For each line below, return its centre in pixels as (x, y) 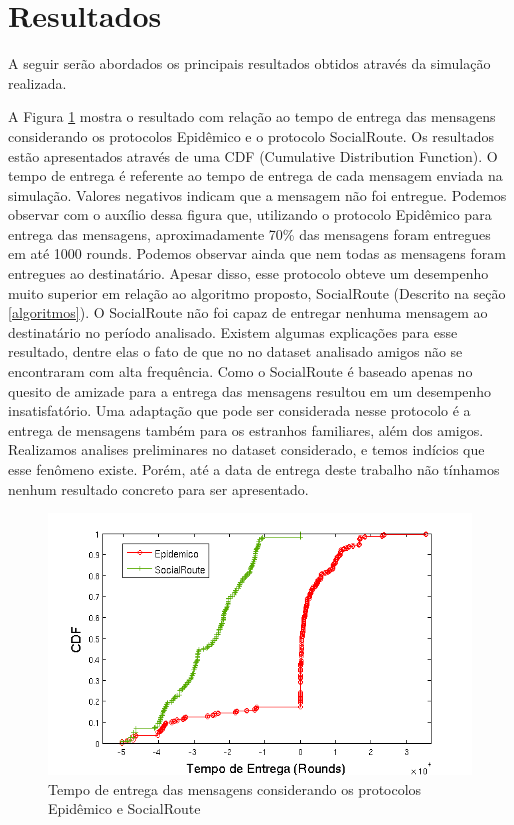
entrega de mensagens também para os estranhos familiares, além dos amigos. (246, 429)
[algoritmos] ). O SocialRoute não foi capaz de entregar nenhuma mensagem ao (248, 312)
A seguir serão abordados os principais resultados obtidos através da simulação (249, 63)
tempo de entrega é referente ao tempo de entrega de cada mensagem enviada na (255, 175)
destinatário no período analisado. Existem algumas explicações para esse (233, 331)
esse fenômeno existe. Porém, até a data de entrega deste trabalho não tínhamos (254, 469)
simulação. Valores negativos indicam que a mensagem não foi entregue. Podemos (257, 194)
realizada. (37, 82)
